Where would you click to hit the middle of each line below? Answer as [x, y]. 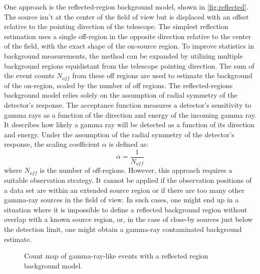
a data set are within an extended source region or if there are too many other [124, 190]
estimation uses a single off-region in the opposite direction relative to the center [128, 36]
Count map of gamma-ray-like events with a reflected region [116, 256]
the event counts [29, 75]
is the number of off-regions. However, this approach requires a [136, 170]
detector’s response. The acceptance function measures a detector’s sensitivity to [128, 104]
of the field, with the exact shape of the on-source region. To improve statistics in [129, 46]
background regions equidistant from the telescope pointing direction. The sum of [129, 65]
